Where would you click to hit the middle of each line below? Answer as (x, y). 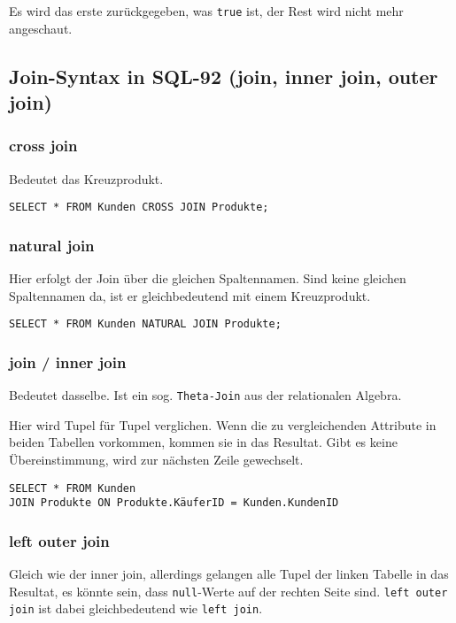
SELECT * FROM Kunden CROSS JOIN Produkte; (139, 208)
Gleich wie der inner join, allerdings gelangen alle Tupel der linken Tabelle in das (229, 574)
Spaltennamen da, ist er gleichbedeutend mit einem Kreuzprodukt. (190, 295)
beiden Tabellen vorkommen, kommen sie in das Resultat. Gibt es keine (203, 442)
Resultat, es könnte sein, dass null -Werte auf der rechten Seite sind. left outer (228, 591)
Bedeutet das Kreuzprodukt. (86, 178)
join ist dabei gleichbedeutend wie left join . (136, 608)
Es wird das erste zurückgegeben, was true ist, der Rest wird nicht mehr (206, 11)
